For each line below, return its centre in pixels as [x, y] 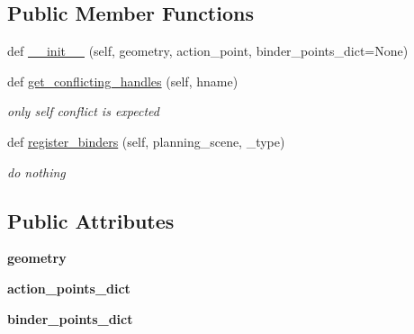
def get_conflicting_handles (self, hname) [123, 81]
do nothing [36, 172]
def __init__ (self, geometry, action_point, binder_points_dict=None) [208, 51]
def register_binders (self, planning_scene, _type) [146, 141]
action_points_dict [69, 288]
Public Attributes [91, 220]
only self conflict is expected [83, 111]
